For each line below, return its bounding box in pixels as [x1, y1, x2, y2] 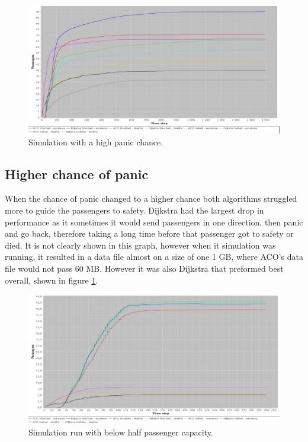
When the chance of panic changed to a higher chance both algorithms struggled [5, 192, 297, 205]
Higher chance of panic [5, 164, 149, 183]
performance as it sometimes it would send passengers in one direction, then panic [5, 215, 303, 228]
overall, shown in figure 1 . [5, 274, 98, 286]
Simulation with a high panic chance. [28, 135, 163, 148]
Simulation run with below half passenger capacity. [28, 425, 213, 438]
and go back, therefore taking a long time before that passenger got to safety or [5, 227, 294, 240]
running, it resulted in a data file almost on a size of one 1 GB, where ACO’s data [5, 250, 303, 263]
